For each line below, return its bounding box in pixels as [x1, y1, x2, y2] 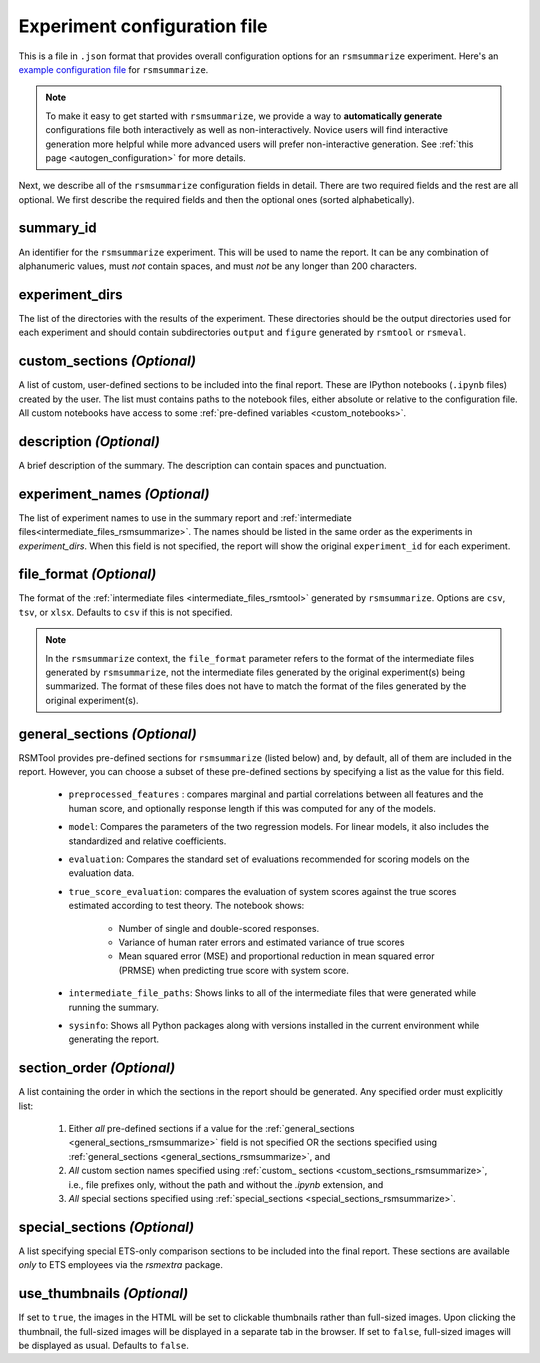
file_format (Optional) [18, 566, 157, 583]
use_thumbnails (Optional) [18, 1285, 189, 1302]
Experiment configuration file [18, 15, 268, 37]
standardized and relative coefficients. [68, 835, 227, 847]
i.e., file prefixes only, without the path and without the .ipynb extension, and [68, 1178, 384, 1190]
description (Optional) [18, 433, 160, 450]
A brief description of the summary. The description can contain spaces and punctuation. [18, 459, 387, 471]
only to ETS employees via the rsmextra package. [18, 1259, 224, 1271]
